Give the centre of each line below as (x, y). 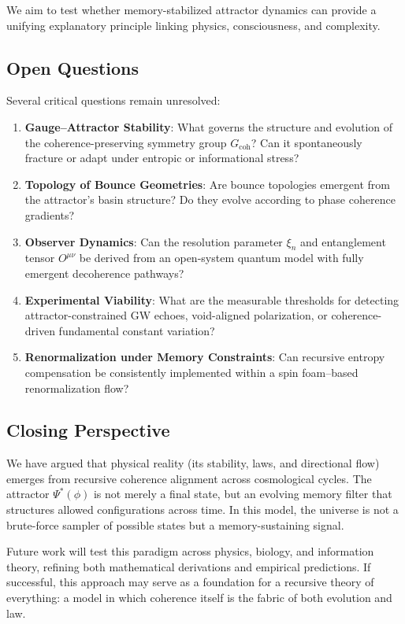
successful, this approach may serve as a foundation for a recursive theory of (190, 582)
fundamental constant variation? (137, 330)
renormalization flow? (77, 388)
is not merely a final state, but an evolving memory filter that (243, 494)
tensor (40, 258)
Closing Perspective (88, 430)
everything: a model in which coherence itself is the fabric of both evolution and (199, 598)
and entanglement (343, 241)
